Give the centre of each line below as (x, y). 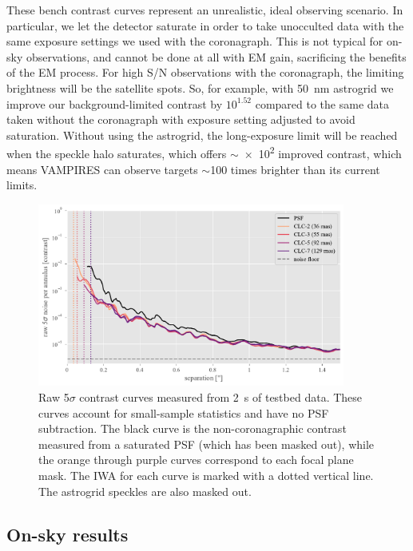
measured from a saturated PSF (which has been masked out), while (206, 444)
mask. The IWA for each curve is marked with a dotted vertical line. (206, 476)
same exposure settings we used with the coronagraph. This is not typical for (195, 41)
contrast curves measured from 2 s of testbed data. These (221, 397)
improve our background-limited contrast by (115, 103)
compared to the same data (322, 103)
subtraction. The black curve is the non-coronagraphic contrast (193, 428)
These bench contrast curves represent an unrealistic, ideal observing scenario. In (205, 10)
